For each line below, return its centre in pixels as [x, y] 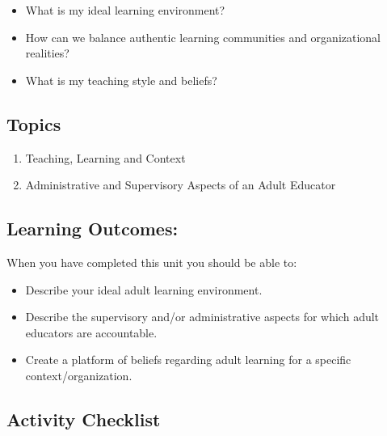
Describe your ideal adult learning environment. [144, 289]
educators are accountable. [91, 332]
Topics [34, 123]
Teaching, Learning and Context [105, 157]
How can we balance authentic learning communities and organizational [203, 37]
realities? [47, 53]
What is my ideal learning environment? [125, 10]
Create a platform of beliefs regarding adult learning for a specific [188, 360]
